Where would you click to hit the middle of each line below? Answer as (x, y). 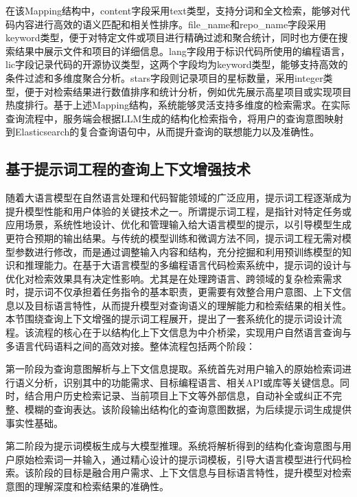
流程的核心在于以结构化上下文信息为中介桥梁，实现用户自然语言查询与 (193, 332)
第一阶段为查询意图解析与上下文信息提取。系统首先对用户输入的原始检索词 (174, 369)
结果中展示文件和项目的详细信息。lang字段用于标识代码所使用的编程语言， (182, 51)
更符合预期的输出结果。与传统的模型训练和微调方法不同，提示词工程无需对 (174, 238)
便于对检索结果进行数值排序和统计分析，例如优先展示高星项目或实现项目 (188, 91)
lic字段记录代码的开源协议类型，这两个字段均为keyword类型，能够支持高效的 (177, 64)
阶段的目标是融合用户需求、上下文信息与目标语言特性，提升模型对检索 (193, 473)
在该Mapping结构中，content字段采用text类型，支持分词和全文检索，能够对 (173, 10)
